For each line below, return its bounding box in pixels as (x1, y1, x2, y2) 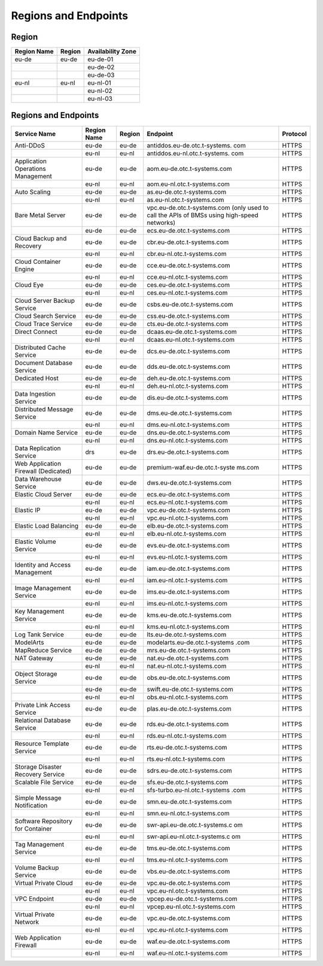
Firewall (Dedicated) (14, 467, 72, 475)
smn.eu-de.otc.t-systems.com (147, 798, 232, 806)
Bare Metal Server (14, 210, 66, 219)
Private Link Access (14, 700, 71, 709)
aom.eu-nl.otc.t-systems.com (147, 180, 230, 188)
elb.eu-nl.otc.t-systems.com (147, 529, 227, 538)
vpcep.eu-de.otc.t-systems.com (147, 894, 237, 902)
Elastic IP (14, 505, 41, 514)
